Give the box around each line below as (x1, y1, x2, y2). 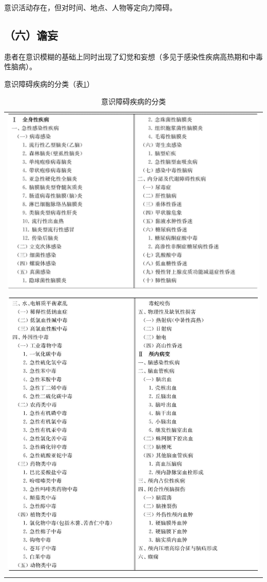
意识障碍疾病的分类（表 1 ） (4, 78, 94, 89)
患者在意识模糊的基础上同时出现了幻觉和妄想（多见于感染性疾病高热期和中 (4, 51, 256, 62)
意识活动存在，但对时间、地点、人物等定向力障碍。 (4, 2, 177, 12)
